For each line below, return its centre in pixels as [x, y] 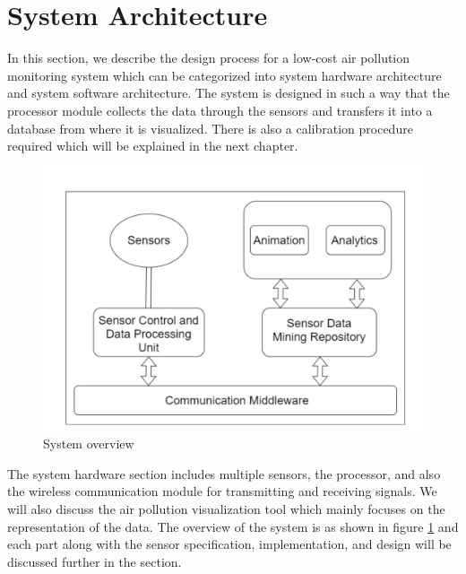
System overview [89, 444]
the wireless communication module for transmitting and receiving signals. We [222, 491]
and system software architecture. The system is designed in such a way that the [229, 93]
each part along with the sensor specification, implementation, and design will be [229, 544]
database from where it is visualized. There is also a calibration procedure [210, 128]
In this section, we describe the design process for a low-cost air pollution [209, 58]
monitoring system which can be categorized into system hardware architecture [224, 75]
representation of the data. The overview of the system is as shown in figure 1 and [233, 526]
